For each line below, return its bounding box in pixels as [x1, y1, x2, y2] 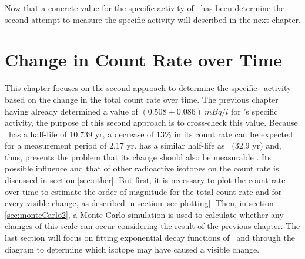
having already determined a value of [5, 105, 138, 117]
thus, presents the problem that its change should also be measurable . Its [5, 150, 271, 163]
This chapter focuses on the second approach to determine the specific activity [5, 82, 291, 94]
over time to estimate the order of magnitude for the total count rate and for [5, 185, 282, 197]
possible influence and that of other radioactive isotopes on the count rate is [5, 162, 279, 174]
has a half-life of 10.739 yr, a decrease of [8, 127, 154, 140]
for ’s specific [231, 105, 278, 117]
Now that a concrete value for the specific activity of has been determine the [5, 2, 285, 14]
